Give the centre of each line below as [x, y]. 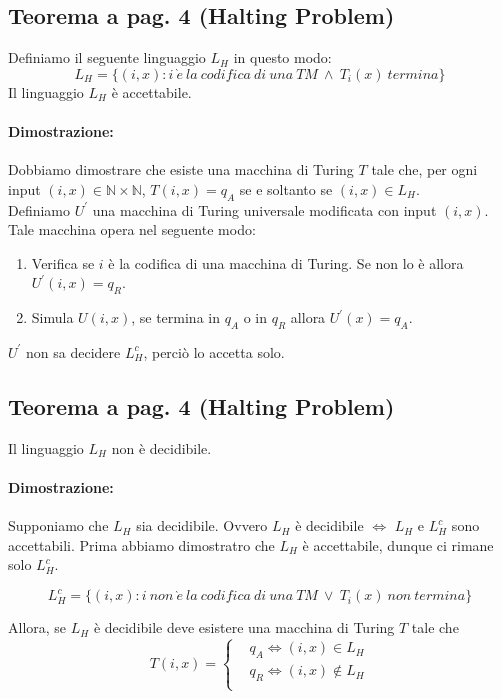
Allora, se [37, 627]
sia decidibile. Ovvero [202, 525]
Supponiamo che [58, 525]
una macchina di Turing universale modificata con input [264, 209]
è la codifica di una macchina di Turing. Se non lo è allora [286, 262]
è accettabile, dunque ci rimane [398, 544]
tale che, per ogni [424, 169]
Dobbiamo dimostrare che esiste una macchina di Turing [181, 169]
